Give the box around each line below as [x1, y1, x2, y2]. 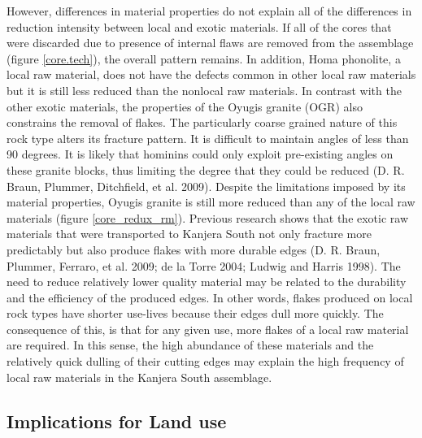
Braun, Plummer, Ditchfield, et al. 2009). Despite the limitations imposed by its [7, 177, 406, 194]
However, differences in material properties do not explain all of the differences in [7, 2, 412, 19]
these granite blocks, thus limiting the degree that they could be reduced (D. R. [7, 161, 405, 178]
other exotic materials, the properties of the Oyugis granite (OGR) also [7, 98, 363, 115]
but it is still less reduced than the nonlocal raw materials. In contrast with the [7, 81, 402, 98]
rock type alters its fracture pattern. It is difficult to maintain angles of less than [7, 129, 409, 146]
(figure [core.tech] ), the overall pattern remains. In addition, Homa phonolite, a [7, 50, 401, 67]
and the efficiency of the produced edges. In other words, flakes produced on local [7, 288, 413, 306]
